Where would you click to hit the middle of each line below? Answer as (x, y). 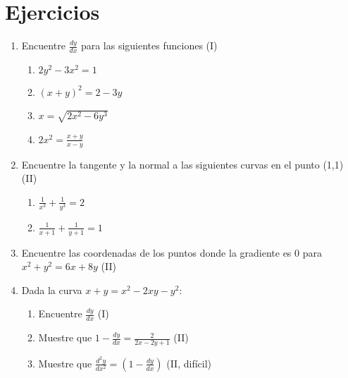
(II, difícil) (189, 363)
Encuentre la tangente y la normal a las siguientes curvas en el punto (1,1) (182, 164)
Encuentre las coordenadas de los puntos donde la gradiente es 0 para (172, 252)
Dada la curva (52, 289)
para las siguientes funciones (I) (149, 45)
